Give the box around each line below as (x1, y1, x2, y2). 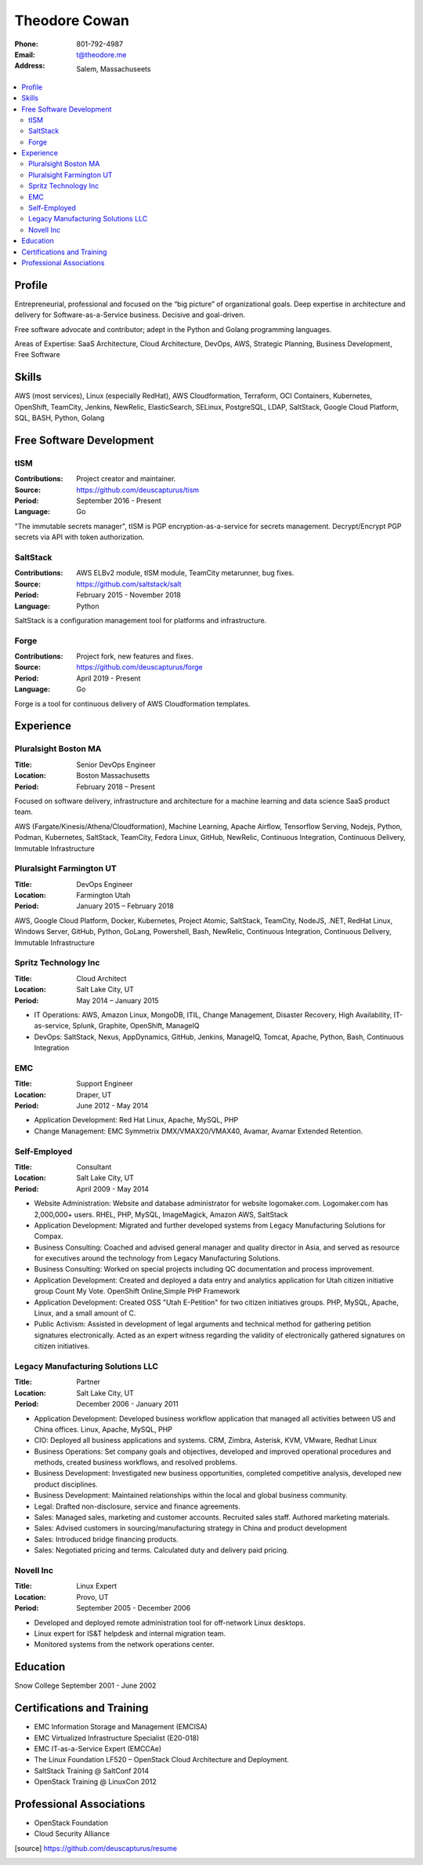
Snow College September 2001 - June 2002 (14, 1681, 157, 1691)
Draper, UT (76, 1089, 112, 1099)
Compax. (34, 1232, 64, 1241)
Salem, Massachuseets (76, 64, 151, 74)
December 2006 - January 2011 (76, 1400, 179, 1409)
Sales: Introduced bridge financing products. (34, 1535, 179, 1544)
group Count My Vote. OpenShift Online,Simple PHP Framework (34, 1287, 240, 1296)
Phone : (14, 39, 39, 49)
